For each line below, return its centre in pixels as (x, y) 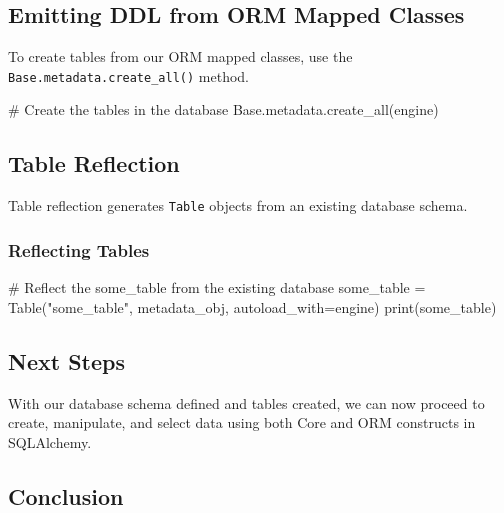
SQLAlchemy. (50, 441)
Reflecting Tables (79, 249)
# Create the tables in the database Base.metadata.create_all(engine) (223, 109)
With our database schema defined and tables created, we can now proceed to (246, 402)
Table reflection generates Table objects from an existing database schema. (238, 205)
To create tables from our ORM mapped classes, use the (180, 56)
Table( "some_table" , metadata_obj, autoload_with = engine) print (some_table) (252, 306)
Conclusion (66, 495)
